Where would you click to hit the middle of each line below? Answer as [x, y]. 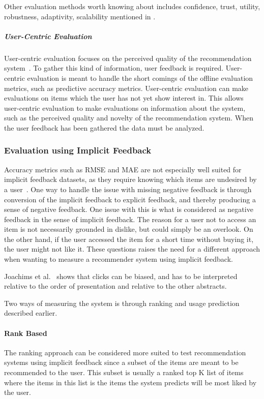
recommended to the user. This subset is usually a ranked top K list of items [124, 372]
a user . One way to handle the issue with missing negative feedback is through [128, 189]
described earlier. [31, 313]
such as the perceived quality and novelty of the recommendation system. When [129, 118]
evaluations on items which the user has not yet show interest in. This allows [124, 98]
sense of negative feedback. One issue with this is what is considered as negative [129, 209]
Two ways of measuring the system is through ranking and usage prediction [122, 303]
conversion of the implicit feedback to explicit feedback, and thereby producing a [130, 199]
